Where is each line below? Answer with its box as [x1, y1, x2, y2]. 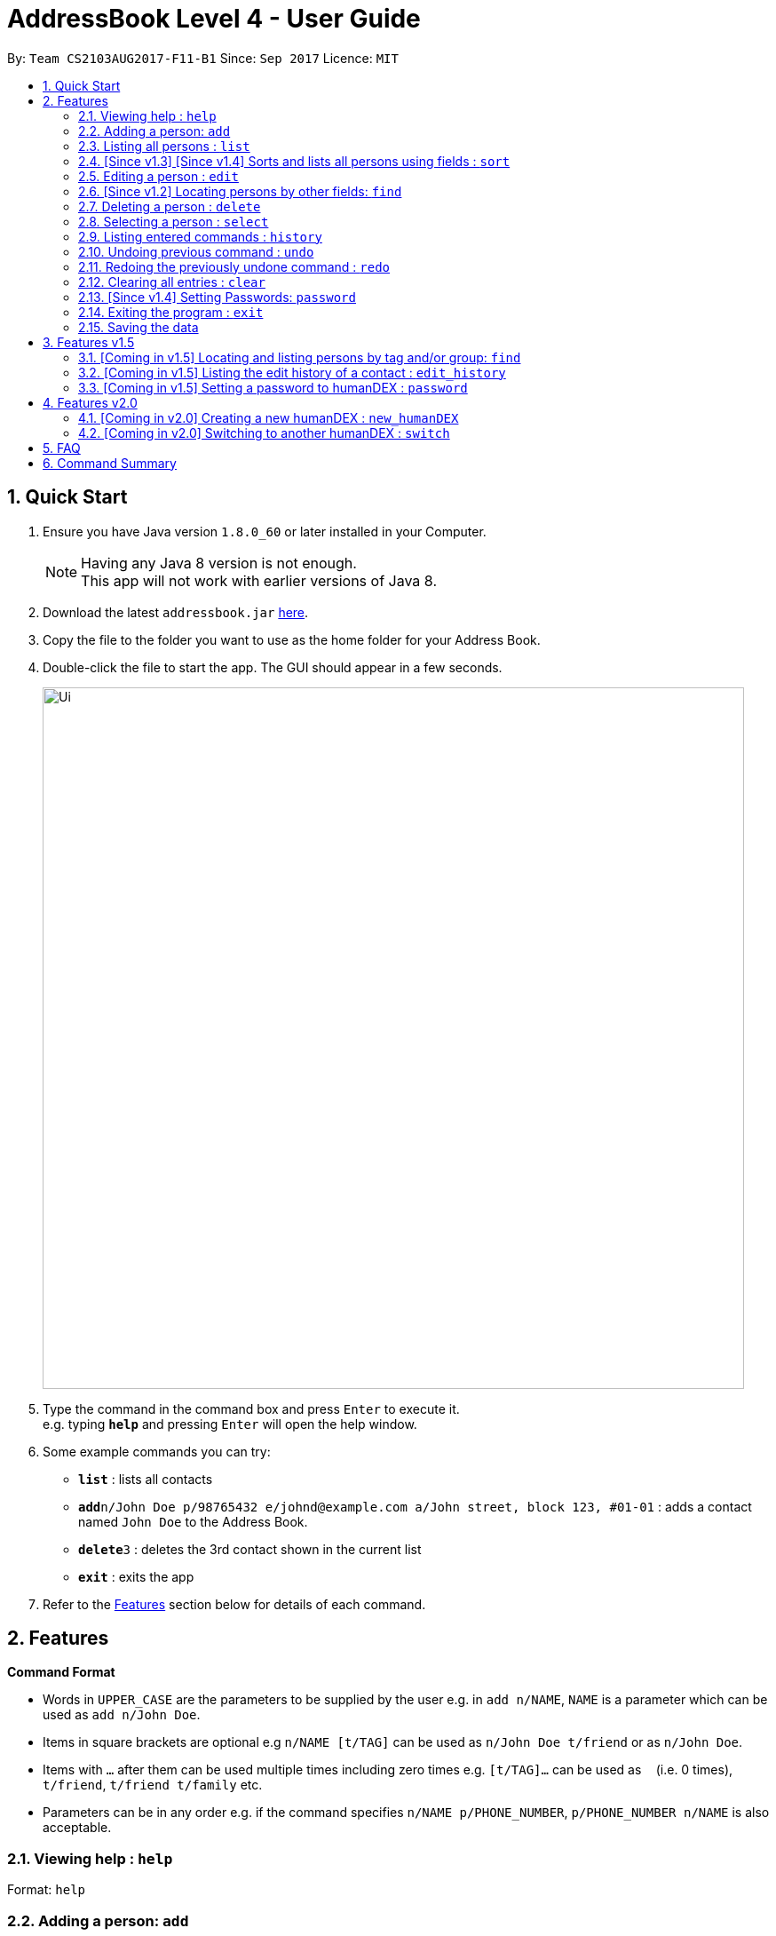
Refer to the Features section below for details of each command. [43, 1596, 426, 1612]
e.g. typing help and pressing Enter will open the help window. [43, 1416, 417, 1432]
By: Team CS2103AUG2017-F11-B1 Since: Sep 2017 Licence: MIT [7, 50, 399, 66]
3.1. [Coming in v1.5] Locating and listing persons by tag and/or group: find [78, 349, 521, 365]
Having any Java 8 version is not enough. [81, 553, 357, 572]
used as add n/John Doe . [43, 1707, 201, 1723]
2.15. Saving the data [78, 319, 199, 335]
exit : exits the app [78, 1568, 194, 1584]
